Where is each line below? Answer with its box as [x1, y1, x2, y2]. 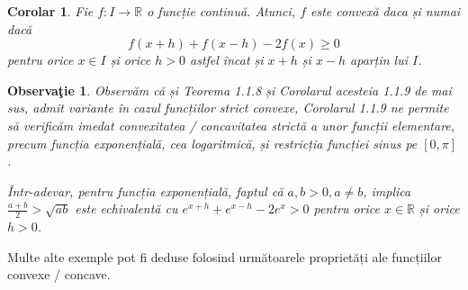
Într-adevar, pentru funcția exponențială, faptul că [7, 181, 283, 200]
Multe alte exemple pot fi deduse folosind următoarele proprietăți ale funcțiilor [7, 247, 442, 266]
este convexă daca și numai [310, 2, 461, 20]
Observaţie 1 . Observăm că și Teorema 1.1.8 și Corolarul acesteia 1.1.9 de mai [7, 80, 452, 99]
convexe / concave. [7, 265, 111, 284]
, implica [363, 181, 411, 200]
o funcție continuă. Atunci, [147, 2, 296, 20]
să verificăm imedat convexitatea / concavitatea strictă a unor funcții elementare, [7, 115, 455, 134]
